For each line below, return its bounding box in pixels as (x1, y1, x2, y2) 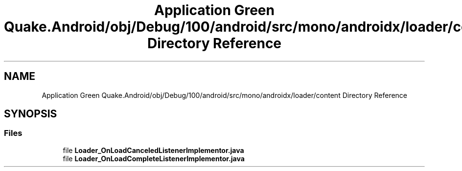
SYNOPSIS (4, 108, 57, 120)
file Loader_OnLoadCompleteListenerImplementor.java (63, 154, 245, 163)
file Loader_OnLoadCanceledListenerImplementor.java (63, 146, 244, 154)
